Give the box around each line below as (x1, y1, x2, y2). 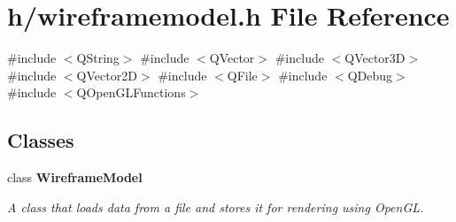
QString (76, 49, 120, 67)
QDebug (347, 65, 393, 84)
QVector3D (344, 49, 406, 67)
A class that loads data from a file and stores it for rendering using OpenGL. (7, 197, 424, 216)
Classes (7, 126, 74, 154)
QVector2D (76, 65, 137, 84)
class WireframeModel (7, 168, 143, 187)
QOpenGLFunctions (76, 83, 186, 102)
